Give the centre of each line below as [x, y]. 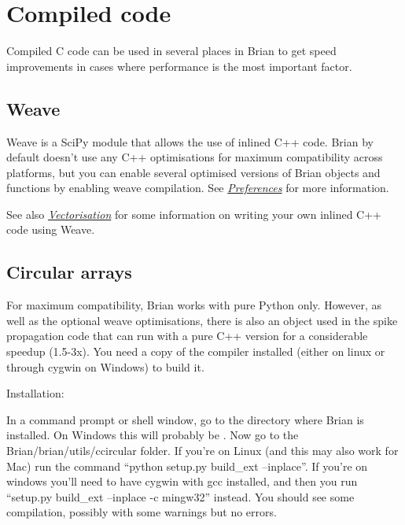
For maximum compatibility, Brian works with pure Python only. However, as [194, 305]
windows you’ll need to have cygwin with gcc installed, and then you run [182, 481]
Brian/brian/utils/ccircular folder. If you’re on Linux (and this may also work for [202, 451]
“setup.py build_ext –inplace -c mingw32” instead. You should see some [180, 496]
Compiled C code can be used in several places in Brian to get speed [171, 51]
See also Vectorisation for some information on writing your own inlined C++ [194, 214]
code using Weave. [51, 229]
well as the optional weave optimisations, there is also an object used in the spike [202, 320]
